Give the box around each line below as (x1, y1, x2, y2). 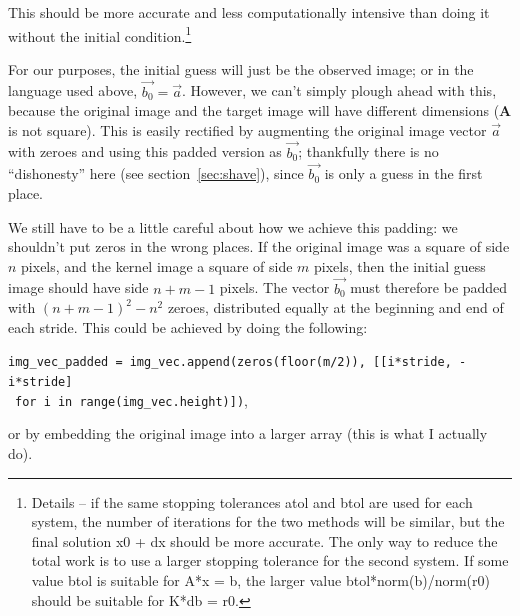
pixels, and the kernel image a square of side (21, 255, 293, 276)
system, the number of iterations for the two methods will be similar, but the (31, 511, 505, 532)
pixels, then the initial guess (314, 255, 486, 276)
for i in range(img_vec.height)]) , (15, 389, 248, 410)
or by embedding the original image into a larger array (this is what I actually (8, 423, 488, 444)
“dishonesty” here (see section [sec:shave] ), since (8, 163, 304, 184)
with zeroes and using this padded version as (8, 141, 282, 162)
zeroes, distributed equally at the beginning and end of (167, 297, 504, 318)
